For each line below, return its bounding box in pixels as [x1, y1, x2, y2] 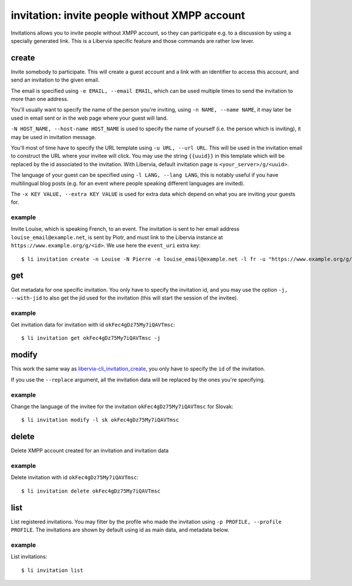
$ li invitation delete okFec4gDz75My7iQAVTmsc [21, 487, 161, 494]
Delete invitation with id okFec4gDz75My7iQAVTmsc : [11, 474, 139, 481]
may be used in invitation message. [11, 133, 96, 140]
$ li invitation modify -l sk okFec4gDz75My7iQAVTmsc [21, 417, 179, 423]
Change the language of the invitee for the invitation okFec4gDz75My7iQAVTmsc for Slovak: [11, 403, 233, 410]
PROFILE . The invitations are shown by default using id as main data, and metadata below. [11, 526, 229, 534]
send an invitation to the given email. [11, 76, 100, 83]
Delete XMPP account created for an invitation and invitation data [11, 447, 169, 454]
